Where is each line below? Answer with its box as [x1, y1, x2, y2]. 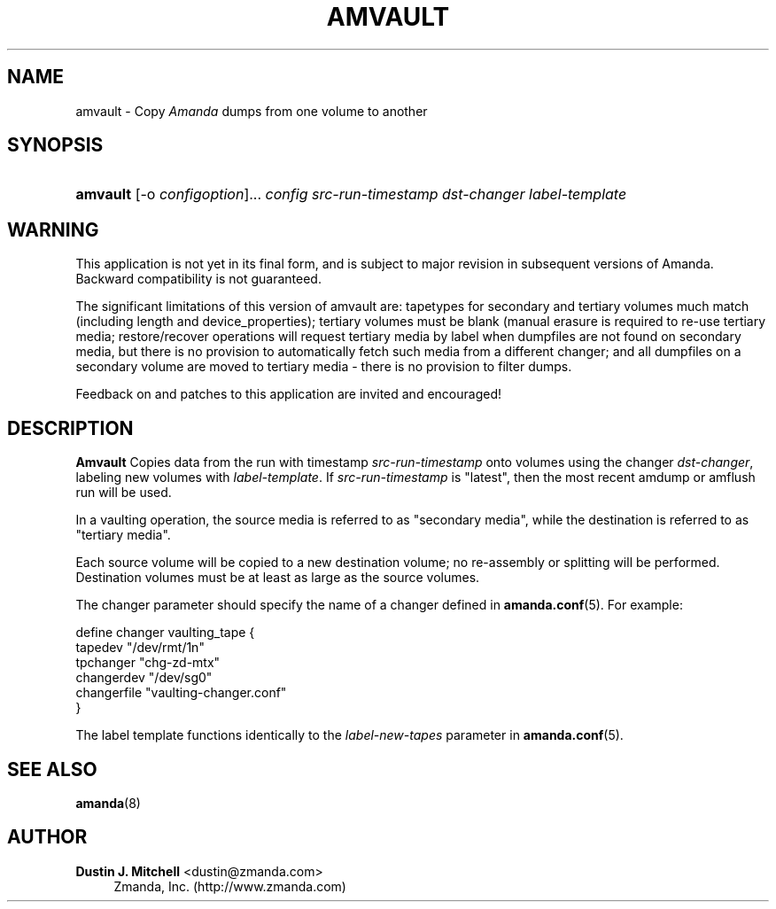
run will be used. [75, 485, 172, 501]
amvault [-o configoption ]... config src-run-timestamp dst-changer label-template [75, 185, 627, 204]
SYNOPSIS [7, 134, 104, 157]
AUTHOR [7, 826, 88, 849]
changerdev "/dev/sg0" [75, 670, 213, 686]
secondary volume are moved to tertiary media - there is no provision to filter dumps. [75, 359, 572, 375]
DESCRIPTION [7, 416, 134, 439]
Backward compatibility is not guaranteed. [75, 271, 322, 287]
